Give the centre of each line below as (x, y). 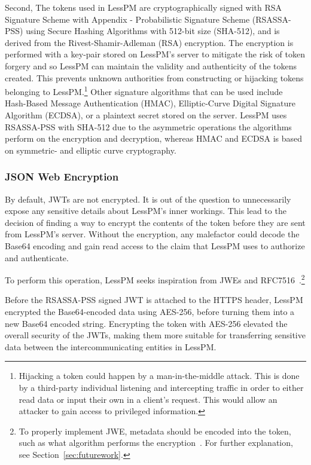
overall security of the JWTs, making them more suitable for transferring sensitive (155, 335)
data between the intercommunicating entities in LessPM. (111, 346)
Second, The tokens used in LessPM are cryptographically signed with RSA (144, 7)
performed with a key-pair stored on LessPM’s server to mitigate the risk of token (155, 54)
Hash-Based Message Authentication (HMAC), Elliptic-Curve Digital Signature (150, 103)
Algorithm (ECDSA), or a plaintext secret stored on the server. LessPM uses (146, 115)
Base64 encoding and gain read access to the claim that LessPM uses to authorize (155, 245)
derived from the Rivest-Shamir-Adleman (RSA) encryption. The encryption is (149, 42)
